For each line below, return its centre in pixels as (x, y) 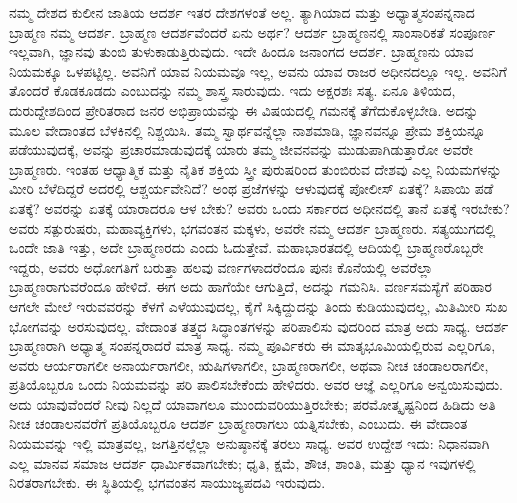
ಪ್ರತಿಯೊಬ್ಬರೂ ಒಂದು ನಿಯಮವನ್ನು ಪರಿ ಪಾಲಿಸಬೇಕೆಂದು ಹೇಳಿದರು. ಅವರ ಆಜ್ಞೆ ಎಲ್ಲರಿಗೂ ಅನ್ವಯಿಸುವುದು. (256, 384)
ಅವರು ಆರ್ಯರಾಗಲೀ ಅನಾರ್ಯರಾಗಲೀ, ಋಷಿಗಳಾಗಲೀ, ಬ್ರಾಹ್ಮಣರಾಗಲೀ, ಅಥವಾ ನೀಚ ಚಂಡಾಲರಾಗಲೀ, (249, 364)
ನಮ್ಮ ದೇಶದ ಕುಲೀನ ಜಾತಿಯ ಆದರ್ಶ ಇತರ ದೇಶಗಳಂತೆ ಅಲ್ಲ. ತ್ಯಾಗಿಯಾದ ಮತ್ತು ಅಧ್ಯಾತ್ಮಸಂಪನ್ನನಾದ (242, 12)
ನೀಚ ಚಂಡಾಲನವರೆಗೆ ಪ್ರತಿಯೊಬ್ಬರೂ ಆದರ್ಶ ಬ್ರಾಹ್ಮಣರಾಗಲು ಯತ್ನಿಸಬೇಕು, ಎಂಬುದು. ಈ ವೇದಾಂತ (238, 423)
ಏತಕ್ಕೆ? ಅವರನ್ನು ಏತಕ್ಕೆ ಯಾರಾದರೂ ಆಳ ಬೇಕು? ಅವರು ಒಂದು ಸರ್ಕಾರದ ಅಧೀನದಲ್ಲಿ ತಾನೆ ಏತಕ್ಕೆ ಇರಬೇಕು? (259, 207)
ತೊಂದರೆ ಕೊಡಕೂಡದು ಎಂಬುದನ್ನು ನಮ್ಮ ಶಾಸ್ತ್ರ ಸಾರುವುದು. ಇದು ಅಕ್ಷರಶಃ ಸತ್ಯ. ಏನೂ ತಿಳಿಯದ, (232, 90)
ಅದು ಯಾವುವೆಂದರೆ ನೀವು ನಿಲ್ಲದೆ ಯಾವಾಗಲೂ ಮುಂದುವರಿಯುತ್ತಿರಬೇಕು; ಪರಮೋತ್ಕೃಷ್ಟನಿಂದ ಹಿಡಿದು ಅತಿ (252, 403)
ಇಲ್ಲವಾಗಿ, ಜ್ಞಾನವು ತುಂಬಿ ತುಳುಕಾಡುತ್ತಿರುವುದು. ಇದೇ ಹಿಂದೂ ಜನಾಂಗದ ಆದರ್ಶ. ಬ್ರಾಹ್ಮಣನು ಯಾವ (241, 51)
